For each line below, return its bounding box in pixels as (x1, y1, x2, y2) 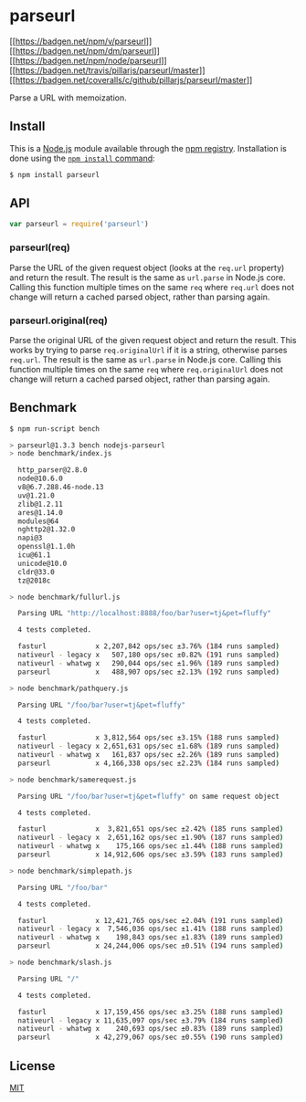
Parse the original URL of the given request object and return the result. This (9, 334, 297, 345)
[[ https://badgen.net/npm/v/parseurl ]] (9, 36, 153, 47)
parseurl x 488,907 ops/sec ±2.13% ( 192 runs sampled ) (17, 667, 280, 677)
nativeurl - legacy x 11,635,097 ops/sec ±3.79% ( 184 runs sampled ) (17, 1015, 284, 1025)
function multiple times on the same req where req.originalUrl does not (9, 363, 283, 374)
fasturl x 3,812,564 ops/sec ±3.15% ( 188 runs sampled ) (17, 733, 280, 742)
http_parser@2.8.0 (17, 466, 89, 475)
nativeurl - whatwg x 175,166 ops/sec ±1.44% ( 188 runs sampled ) (17, 842, 284, 851)
